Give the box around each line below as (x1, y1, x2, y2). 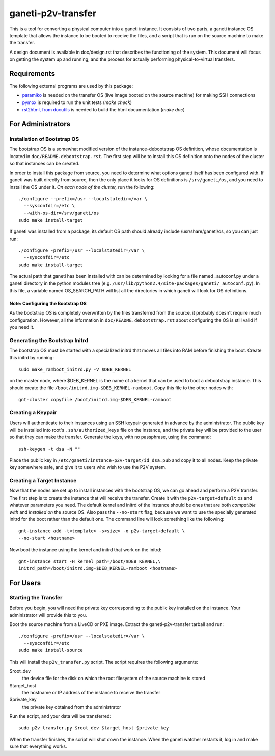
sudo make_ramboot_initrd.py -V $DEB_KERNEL (18, 367, 132, 372)
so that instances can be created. (9, 161, 80, 167)
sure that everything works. (9, 743, 67, 749)
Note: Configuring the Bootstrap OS (9, 300, 87, 306)
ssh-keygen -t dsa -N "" (18, 446, 80, 452)
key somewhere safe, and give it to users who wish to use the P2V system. (9, 464, 167, 471)
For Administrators (9, 120, 71, 128)
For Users (9, 579, 41, 587)
